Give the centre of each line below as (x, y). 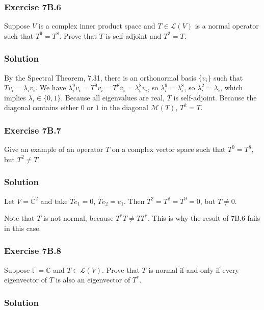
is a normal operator (227, 26)
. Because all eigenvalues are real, (113, 97)
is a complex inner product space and (97, 26)
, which (232, 87)
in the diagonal (125, 107)
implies (15, 97)
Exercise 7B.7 (33, 130)
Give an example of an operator (54, 149)
